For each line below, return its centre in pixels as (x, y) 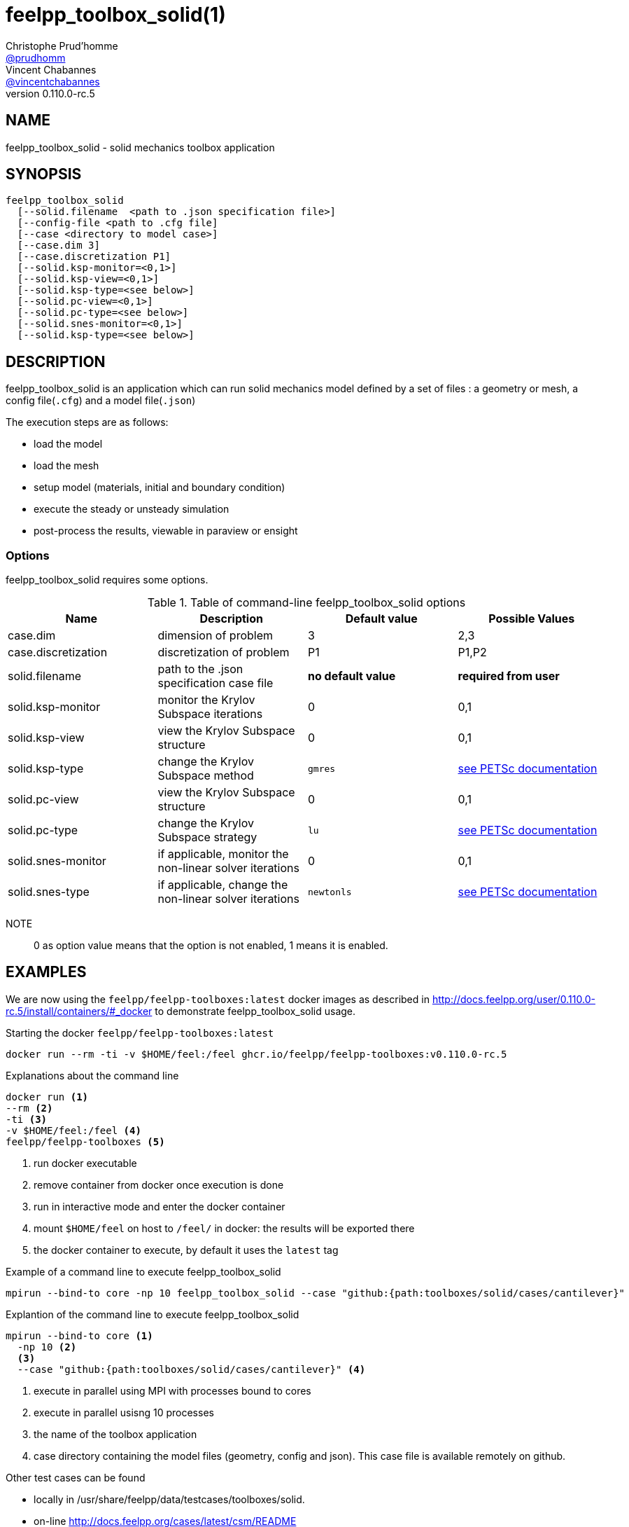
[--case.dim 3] (58, 246)
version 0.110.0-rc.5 (50, 93)
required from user (509, 676)
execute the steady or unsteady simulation (132, 509)
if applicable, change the (223, 885)
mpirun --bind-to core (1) (79, 1335)
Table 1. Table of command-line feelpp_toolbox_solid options (306, 603)
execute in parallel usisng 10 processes (124, 1412)
